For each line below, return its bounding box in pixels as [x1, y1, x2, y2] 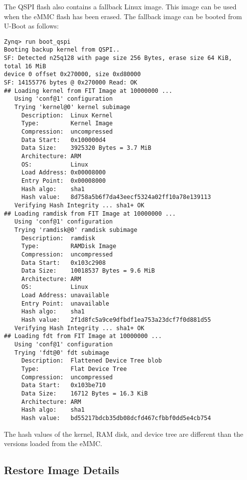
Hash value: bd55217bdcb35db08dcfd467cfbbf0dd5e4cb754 [21, 414, 211, 422]
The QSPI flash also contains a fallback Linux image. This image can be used [4, 1, 237, 11]
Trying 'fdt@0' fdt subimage [14, 349, 109, 356]
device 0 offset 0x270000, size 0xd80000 [4, 71, 141, 78]
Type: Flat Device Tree [21, 366, 127, 373]
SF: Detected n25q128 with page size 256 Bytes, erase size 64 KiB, [4, 55, 232, 62]
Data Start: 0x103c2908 [21, 259, 106, 266]
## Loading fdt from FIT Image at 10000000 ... [4, 333, 162, 340]
